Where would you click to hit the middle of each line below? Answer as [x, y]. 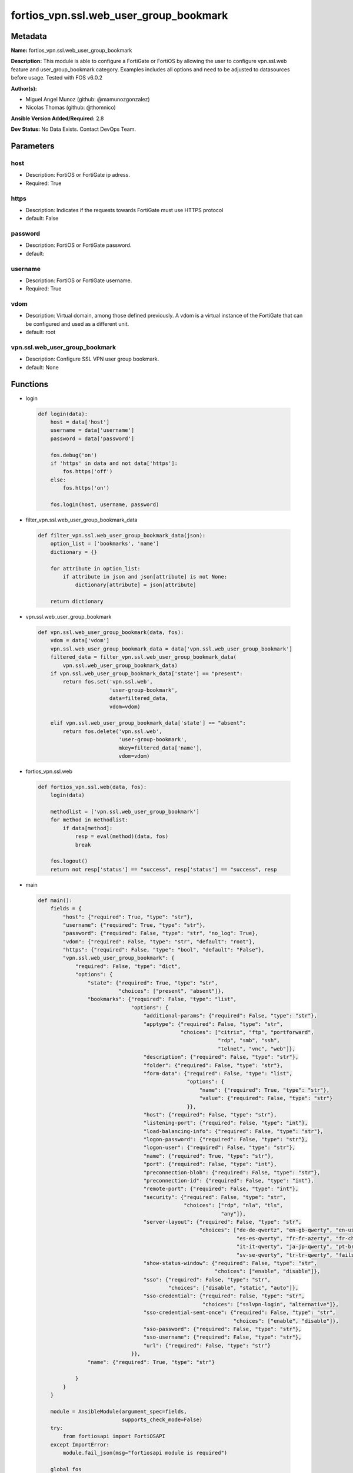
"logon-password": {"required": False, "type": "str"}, [226, 1140]
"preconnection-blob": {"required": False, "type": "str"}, [232, 1172]
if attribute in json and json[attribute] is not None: [145, 577]
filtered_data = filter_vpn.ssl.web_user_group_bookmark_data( [144, 657]
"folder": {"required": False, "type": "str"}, [213, 1065]
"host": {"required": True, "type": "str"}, [128, 917]
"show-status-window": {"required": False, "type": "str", [230, 1263]
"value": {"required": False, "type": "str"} [266, 1098]
